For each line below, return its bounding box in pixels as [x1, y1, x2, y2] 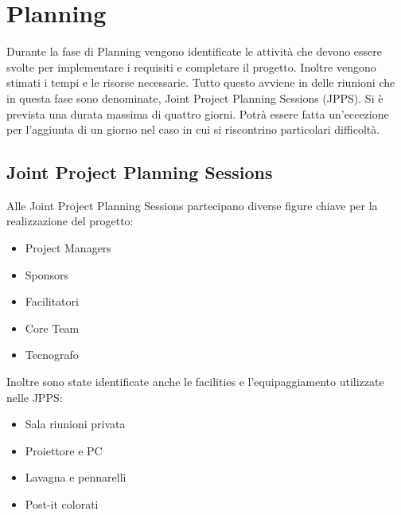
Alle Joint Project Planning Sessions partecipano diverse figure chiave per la [6, 197, 378, 213]
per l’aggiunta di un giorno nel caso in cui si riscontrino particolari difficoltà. [6, 121, 380, 138]
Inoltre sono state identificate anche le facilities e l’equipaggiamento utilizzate [6, 373, 384, 390]
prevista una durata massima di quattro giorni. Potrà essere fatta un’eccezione [6, 105, 389, 122]
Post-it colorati [25, 496, 99, 513]
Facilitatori [25, 293, 79, 310]
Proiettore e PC [25, 442, 103, 458]
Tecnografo [25, 346, 79, 363]
